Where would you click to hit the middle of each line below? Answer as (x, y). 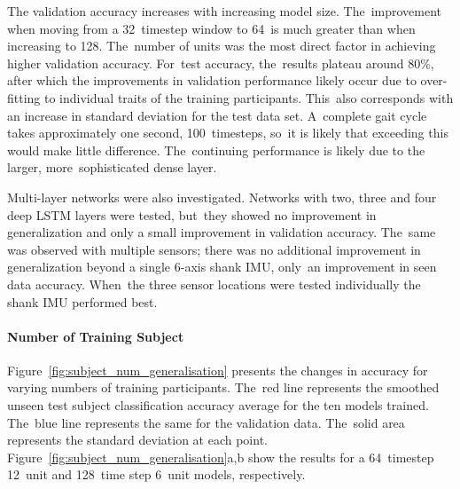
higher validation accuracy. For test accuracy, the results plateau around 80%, (221, 63)
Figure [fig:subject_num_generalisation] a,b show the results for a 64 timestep (221, 457)
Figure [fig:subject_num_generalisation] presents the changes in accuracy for (218, 370)
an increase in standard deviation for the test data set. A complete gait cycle (217, 115)
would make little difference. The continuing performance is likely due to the (216, 150)
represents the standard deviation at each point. (137, 440)
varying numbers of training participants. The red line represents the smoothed (223, 387)
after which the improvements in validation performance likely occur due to (212, 80)
